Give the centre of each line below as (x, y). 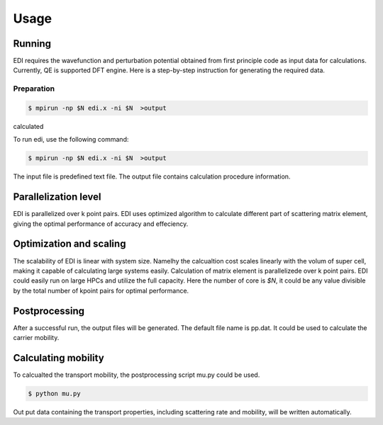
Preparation (34, 89)
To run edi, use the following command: (71, 140)
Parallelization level (57, 197)
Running (32, 44)
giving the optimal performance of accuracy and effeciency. (101, 224)
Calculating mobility (59, 358)
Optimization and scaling (70, 244)
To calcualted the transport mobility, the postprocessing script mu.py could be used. (137, 375)
